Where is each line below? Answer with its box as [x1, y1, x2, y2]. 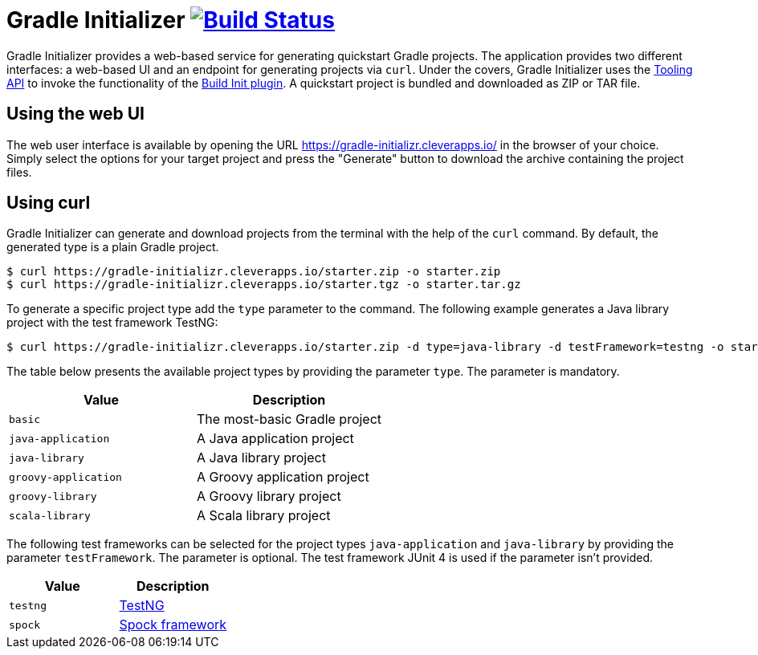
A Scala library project [197, 507, 331, 524]
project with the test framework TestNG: [6, 315, 218, 330]
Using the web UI [6, 104, 145, 124]
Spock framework [119, 616, 227, 633]
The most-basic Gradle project [197, 411, 382, 428]
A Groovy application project [197, 469, 369, 486]
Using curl [6, 193, 91, 214]
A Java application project [197, 430, 354, 447]
